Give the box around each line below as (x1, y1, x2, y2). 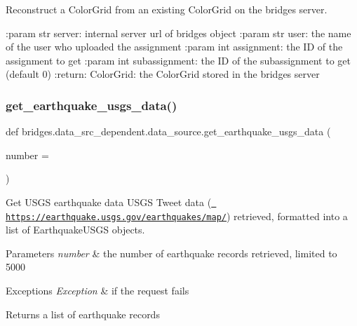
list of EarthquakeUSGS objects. (6, 222, 145, 237)
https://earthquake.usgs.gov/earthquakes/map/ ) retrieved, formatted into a (6, 208, 348, 223)
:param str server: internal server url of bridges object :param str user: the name (6, 25, 351, 40)
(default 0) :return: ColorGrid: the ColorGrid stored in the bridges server (6, 67, 320, 81)
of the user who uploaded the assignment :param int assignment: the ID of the (6, 39, 343, 54)
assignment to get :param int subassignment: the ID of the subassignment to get (6, 53, 351, 67)
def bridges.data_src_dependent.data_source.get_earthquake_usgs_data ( (6, 124, 331, 139)
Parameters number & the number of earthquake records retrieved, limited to (6, 245, 337, 260)
